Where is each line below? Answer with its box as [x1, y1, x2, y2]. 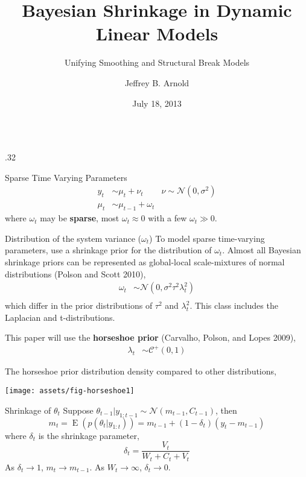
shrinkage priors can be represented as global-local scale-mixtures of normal [5, 255, 285, 268]
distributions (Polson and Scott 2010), [5, 267, 146, 280]
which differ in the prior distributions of [5, 299, 153, 312]
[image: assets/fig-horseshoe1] [5, 387, 135, 396]
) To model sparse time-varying [149, 232, 265, 244]
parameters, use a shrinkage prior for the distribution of [5, 244, 212, 256]
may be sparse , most [40, 212, 120, 224]
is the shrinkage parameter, [38, 429, 139, 441]
